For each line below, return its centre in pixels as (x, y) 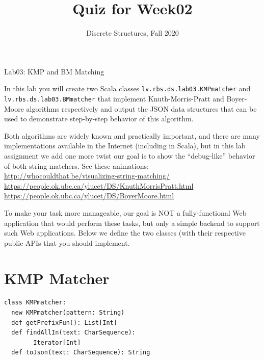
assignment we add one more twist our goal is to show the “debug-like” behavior (130, 156)
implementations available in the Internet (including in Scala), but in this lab (125, 146)
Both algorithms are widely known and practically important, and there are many (132, 135)
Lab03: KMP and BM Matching (54, 71)
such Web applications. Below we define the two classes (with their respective (125, 233)
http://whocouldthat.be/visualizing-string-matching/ (87, 176)
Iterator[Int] (57, 342)
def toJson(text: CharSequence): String (81, 353)
